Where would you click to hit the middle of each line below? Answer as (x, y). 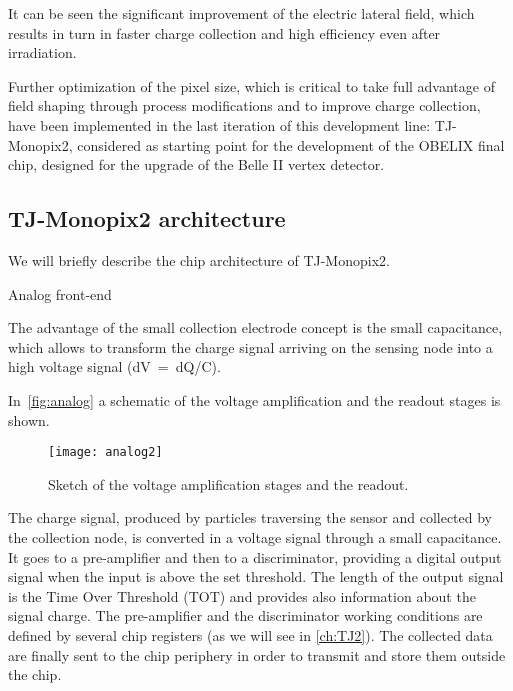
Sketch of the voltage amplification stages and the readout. (228, 483)
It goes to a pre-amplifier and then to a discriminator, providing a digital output (255, 556)
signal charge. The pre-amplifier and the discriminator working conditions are (245, 615)
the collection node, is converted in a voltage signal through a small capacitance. (255, 536)
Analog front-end (60, 293)
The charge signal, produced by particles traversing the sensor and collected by (250, 517)
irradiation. (42, 52)
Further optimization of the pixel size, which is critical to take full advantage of (251, 85)
